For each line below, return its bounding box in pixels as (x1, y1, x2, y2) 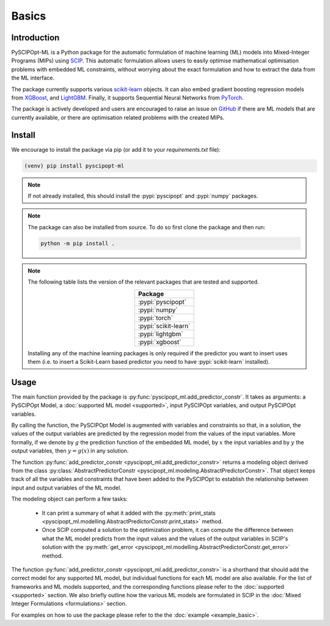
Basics (11, 9, 46, 23)
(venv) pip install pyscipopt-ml (24, 162, 125, 169)
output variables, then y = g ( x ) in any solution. (11, 447, 129, 455)
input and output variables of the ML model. (11, 484, 122, 492)
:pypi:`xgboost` (137, 337, 182, 346)
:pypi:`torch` (137, 314, 174, 322)
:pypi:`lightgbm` (137, 330, 183, 338)
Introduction (11, 32, 60, 43)
